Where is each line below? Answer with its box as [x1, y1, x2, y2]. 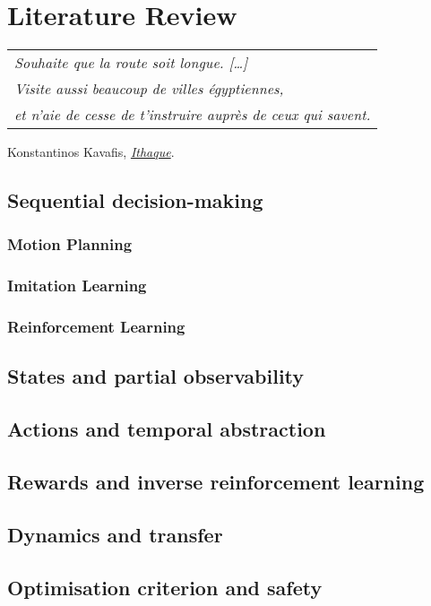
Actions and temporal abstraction [7, 415, 326, 443]
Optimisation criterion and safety [7, 573, 323, 601]
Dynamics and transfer [7, 520, 223, 548]
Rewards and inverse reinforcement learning [7, 467, 425, 495]
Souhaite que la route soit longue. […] [14, 52, 248, 74]
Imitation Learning [7, 274, 147, 297]
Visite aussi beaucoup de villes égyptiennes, [14, 78, 284, 100]
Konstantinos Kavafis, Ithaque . [7, 143, 175, 161]
